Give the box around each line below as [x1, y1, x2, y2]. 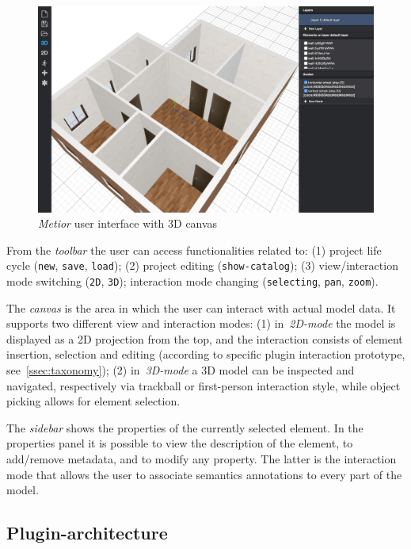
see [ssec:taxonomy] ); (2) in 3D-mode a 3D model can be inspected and [6, 362, 355, 378]
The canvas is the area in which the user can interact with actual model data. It [6, 299, 396, 316]
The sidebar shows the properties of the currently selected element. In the [6, 419, 363, 436]
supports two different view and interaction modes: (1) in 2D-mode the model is [6, 315, 396, 332]
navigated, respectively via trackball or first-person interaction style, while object [6, 377, 401, 394]
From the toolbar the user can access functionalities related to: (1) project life [6, 241, 382, 258]
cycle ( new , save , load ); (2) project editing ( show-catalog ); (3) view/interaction [6, 257, 398, 274]
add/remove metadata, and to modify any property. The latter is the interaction [6, 451, 397, 467]
